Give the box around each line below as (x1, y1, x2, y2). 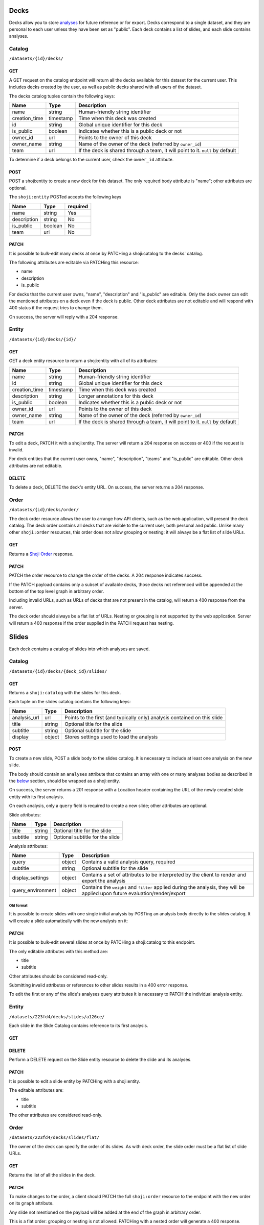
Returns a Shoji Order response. (9, 551, 74, 557)
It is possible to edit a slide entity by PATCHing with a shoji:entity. (9, 1078, 140, 1084)
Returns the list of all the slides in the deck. (9, 1172, 96, 1178)
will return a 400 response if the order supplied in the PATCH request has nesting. (9, 620, 174, 626)
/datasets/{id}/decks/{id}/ (9, 336, 77, 342)
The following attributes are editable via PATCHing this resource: (9, 259, 139, 265)
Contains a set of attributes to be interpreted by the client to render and (81, 871, 246, 878)
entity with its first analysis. (9, 794, 65, 800)
